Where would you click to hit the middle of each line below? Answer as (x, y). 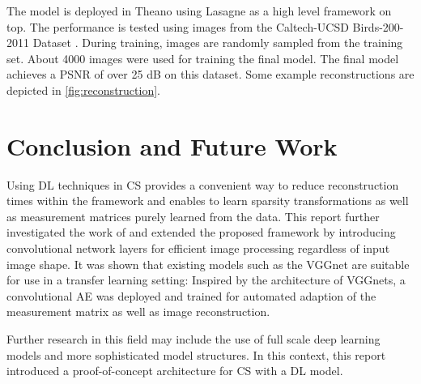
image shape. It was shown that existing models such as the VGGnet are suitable (208, 264)
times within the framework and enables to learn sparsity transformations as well (208, 201)
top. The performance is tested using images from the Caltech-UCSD (178, 26)
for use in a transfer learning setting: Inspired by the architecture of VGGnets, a (206, 280)
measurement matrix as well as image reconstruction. (138, 311)
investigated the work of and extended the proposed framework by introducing (201, 232)
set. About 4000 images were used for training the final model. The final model (203, 58)
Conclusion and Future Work (172, 145)
